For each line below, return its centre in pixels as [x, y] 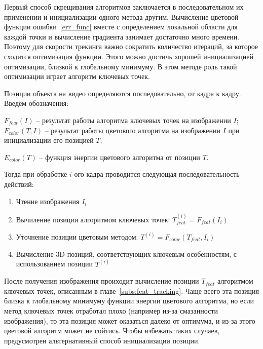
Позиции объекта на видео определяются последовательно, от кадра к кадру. [123, 93]
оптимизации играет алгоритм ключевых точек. [77, 76]
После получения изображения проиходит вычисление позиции [102, 281]
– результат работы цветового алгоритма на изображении [133, 130]
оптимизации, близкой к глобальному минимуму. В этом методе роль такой [121, 66]
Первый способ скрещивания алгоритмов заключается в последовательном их [124, 7]
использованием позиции [54, 264]
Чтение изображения [48, 201]
